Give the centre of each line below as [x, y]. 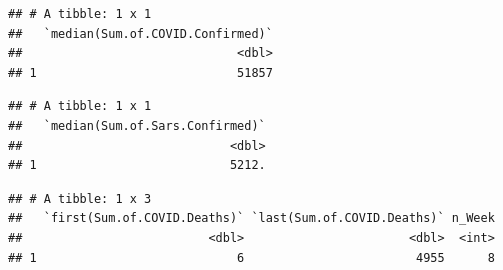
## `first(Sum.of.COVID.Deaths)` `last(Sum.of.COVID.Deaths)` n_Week [251, 218]
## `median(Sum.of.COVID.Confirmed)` [140, 33]
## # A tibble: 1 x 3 [80, 198]
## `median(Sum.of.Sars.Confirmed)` [137, 125]
